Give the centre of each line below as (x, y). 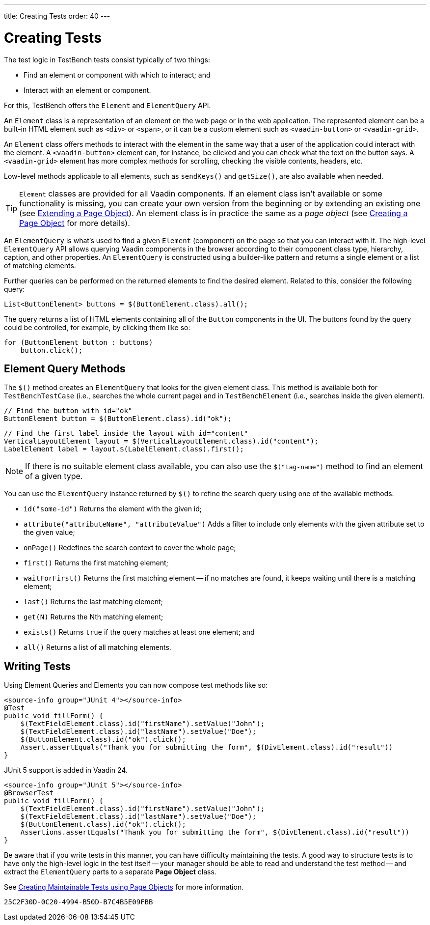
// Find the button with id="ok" (68, 411)
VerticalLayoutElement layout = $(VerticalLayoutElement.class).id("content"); (161, 441)
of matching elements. (40, 265)
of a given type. (54, 476)
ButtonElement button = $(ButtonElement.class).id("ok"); (118, 419)
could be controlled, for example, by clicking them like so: (97, 327)
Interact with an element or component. (87, 90)
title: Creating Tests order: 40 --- (57, 16)
